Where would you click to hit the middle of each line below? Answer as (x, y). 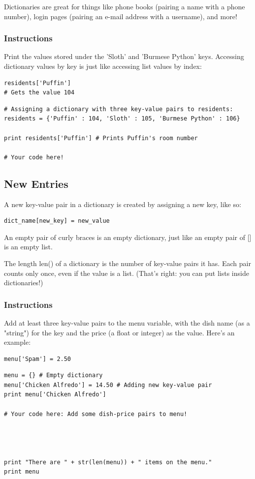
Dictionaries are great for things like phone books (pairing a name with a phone (125, 6)
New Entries (36, 183)
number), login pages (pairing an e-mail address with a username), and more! (121, 16)
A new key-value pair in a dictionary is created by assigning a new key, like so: (123, 204)
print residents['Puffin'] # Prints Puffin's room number (101, 138)
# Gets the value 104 (39, 93)
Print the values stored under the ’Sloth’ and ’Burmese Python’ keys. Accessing (124, 56)
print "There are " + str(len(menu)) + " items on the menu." (108, 462)
